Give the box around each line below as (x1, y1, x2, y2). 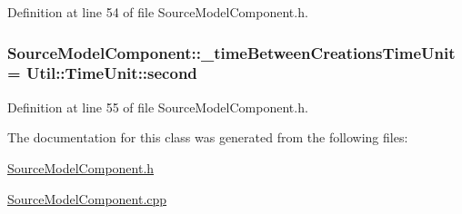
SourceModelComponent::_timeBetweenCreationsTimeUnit (7, 41, 456, 63)
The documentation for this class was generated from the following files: (7, 128, 408, 147)
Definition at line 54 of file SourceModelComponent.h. (7, 3, 308, 21)
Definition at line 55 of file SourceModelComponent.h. (7, 97, 308, 116)
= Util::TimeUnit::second (7, 62, 197, 84)
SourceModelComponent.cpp (7, 189, 167, 208)
